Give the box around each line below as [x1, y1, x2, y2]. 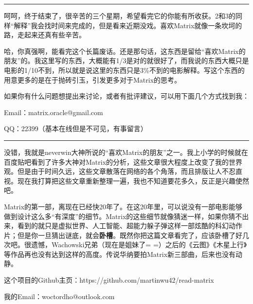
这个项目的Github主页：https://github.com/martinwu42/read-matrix [4, 275, 214, 285]
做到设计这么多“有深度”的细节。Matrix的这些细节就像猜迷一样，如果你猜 [4, 211, 235, 221]
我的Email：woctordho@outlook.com [4, 291, 115, 301]
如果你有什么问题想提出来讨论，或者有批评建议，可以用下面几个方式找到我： [4, 91, 249, 101]
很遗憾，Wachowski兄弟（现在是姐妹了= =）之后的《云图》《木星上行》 [24, 239, 247, 250]
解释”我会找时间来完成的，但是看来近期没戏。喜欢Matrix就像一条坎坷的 [14, 20, 242, 30]
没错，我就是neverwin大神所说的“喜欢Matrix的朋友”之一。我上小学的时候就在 [4, 147, 248, 157]
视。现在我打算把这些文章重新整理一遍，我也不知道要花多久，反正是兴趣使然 [4, 175, 249, 186]
